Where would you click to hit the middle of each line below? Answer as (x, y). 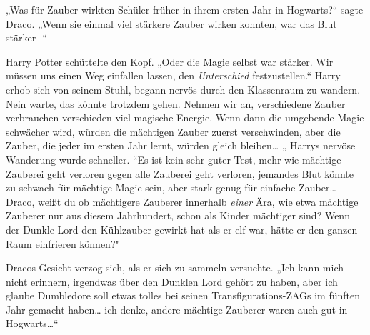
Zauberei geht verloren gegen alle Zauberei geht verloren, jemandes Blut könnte (180, 173)
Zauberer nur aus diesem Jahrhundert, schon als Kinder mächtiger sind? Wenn (178, 215)
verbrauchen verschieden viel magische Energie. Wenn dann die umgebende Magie (185, 117)
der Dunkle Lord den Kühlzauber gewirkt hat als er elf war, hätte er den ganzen (182, 229)
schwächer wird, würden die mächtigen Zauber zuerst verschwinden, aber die (173, 131)
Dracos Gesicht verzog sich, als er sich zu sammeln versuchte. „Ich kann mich (175, 267)
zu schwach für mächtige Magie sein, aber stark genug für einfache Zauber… (171, 187)
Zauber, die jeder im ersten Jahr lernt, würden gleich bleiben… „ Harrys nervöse (181, 145)
